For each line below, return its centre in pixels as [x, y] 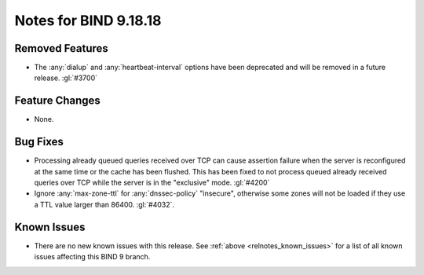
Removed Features [62, 48]
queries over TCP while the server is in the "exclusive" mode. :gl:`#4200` [152, 183]
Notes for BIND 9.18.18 [88, 20]
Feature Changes [58, 101]
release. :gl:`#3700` [66, 78]
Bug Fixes [39, 142]
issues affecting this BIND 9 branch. [92, 257]
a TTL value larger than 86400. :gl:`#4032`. [104, 204]
